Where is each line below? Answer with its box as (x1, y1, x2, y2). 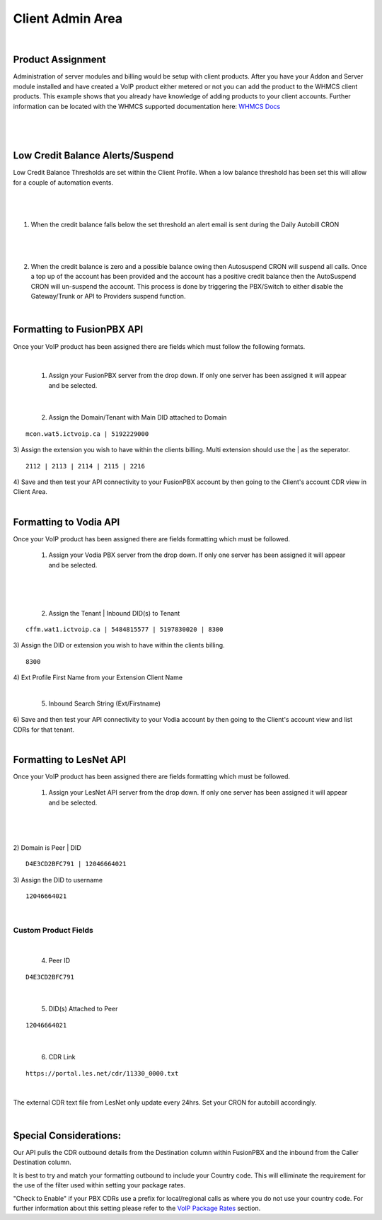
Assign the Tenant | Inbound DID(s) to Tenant (48, 609, 180, 617)
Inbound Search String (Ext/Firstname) (48, 699, 161, 708)
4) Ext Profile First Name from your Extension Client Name (13, 673, 183, 682)
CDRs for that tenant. (13, 725, 74, 734)
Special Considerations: (13, 1129, 122, 1141)
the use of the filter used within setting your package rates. (13, 1181, 186, 1190)
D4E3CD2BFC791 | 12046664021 (25, 860, 127, 868)
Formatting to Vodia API (13, 516, 120, 528)
